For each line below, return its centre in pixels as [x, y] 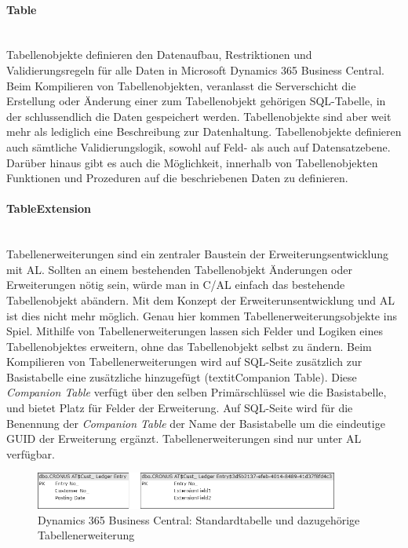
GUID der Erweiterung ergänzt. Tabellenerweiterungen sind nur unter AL [184, 438]
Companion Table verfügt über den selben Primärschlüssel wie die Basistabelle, [197, 392]
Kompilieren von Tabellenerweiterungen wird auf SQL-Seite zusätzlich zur [184, 362]
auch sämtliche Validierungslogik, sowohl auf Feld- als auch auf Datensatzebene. [199, 146]
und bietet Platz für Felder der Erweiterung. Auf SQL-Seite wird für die [180, 408]
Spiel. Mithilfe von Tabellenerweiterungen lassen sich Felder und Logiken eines [195, 331]
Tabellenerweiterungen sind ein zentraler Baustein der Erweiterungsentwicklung [198, 254]
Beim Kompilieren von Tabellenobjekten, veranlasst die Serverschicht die [181, 85]
